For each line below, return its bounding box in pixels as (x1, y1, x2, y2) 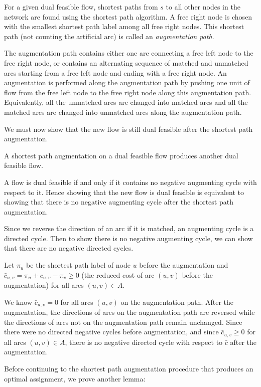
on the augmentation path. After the (120, 296, 233, 307)
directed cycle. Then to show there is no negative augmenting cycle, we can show (4, 233, 253, 243)
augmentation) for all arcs (4, 280, 84, 290)
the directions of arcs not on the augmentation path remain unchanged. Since (4, 316, 242, 327)
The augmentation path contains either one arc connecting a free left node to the (4, 48, 253, 58)
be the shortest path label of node (26, 260, 130, 270)
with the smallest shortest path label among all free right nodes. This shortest (4, 21, 244, 32)
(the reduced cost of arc (81, 269, 155, 280)
